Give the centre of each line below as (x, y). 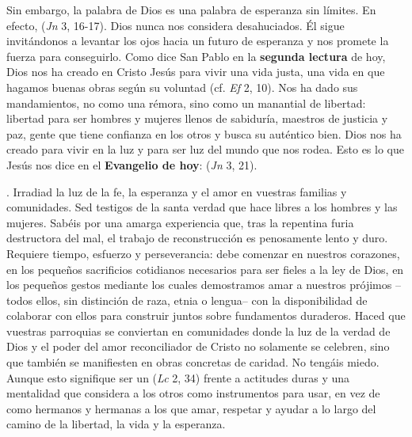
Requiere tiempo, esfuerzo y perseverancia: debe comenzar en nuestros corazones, (203, 253)
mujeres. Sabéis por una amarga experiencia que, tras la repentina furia (180, 222)
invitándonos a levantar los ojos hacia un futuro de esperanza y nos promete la (198, 41)
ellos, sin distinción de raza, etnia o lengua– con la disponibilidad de (202, 300)
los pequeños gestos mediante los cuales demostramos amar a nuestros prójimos (199, 285)
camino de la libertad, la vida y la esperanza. (116, 424)
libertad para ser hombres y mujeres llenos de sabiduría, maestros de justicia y (197, 118)
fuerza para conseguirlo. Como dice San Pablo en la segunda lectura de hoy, (196, 56)
